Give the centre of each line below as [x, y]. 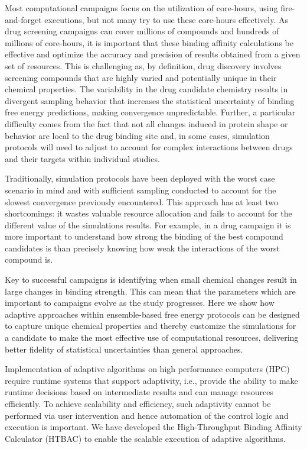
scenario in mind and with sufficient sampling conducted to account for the [141, 190]
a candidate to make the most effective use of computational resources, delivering [152, 337]
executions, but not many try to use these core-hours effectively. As [166, 19]
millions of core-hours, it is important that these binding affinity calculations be [149, 42]
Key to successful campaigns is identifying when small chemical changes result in [151, 280]
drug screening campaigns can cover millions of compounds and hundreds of [142, 31]
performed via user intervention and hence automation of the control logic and [147, 415]
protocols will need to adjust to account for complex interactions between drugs [149, 147]
